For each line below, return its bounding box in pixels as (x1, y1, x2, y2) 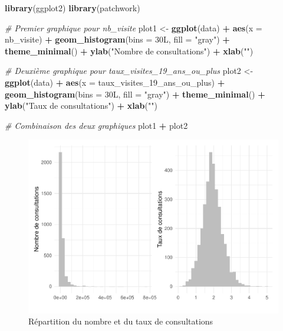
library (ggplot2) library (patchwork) (5, 2, 140, 14)
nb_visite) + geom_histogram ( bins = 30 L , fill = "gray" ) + (5, 33, 230, 46)
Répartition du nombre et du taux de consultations (28, 315, 213, 327)
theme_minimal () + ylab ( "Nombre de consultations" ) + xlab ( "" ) (5, 44, 254, 57)
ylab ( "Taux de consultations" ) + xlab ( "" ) (5, 99, 157, 112)
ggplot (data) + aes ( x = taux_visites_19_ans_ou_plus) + (5, 76, 225, 88)
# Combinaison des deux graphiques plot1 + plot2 (5, 119, 188, 131)
